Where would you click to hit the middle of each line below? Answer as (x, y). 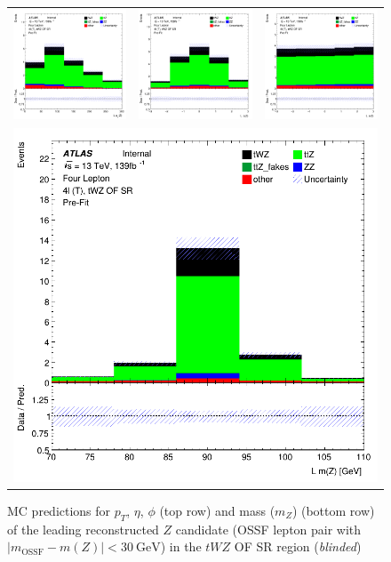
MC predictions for (59, 510)
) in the (181, 546)
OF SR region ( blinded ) (298, 546)
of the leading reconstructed (83, 529)
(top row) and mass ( (217, 510)
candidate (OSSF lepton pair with (268, 529)
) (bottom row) (333, 510)
